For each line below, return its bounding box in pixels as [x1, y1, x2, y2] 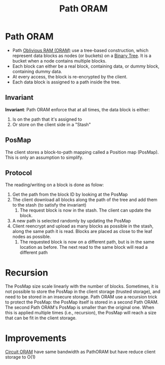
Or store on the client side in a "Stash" [12, 121, 91, 127]
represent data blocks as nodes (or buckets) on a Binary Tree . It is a [12, 53, 152, 59]
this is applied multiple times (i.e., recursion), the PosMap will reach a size [5, 310, 157, 316]
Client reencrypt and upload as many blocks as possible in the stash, [12, 223, 154, 229]
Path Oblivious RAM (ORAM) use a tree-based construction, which [12, 47, 149, 53]
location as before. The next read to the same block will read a [19, 244, 148, 250]
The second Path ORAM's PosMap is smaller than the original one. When [5, 304, 155, 310]
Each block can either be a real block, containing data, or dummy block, [12, 63, 160, 69]
